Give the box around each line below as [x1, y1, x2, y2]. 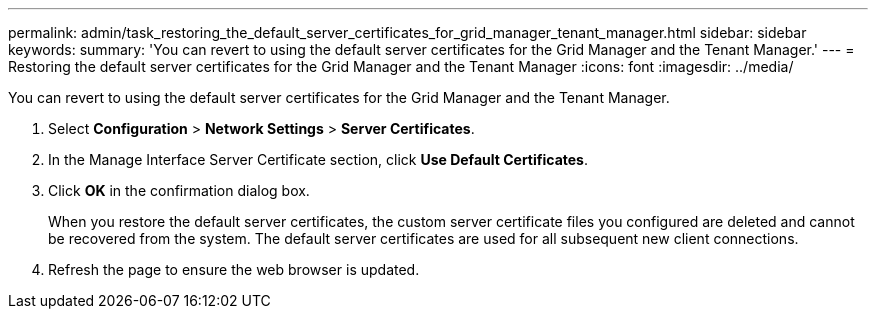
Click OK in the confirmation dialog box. [48, 182, 310, 199]
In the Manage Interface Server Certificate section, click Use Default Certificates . [48, 151, 588, 168]
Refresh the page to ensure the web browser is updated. [48, 261, 420, 278]
